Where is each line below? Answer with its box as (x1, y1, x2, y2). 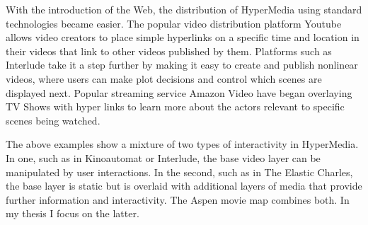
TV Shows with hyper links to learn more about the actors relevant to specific (6, 99, 345, 114)
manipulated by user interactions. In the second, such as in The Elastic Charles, (6, 164, 353, 179)
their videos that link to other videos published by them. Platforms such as (6, 43, 332, 58)
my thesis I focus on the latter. (6, 206, 139, 221)
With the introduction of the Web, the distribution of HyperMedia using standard (6, 2, 362, 16)
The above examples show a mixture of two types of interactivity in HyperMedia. (6, 137, 359, 151)
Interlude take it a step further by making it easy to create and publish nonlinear (6, 57, 358, 72)
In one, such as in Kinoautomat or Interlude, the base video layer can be (6, 150, 321, 165)
